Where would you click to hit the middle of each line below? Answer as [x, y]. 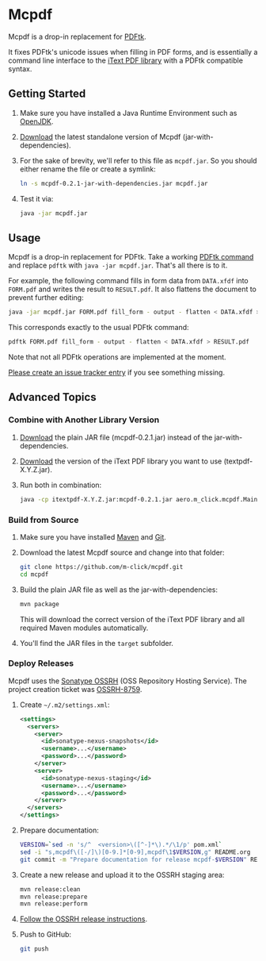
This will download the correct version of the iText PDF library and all [132, 619]
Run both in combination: [61, 485]
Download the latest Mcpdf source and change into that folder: [122, 552]
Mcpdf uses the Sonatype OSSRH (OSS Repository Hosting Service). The [127, 681]
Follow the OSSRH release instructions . [84, 919]
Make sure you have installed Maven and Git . [93, 536]
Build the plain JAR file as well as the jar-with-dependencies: [118, 590]
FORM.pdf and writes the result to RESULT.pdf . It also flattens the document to [133, 289]
